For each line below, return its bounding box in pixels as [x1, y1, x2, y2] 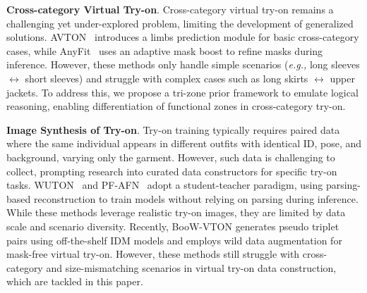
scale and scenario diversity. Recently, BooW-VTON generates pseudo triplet [6, 218, 339, 233]
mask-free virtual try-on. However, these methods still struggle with [6, 247, 300, 261]
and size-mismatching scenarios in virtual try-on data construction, [46, 260, 337, 275]
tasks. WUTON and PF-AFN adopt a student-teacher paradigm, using [6, 177, 323, 192]
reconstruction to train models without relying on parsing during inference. [33, 191, 359, 206]
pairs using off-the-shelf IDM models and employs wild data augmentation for [6, 232, 342, 247]
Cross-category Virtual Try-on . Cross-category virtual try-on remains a [6, 2, 334, 16]
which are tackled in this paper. [6, 274, 143, 289]
